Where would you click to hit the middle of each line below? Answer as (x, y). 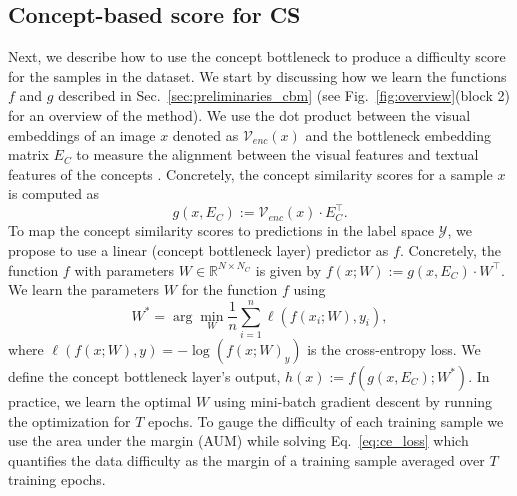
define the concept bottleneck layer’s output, (144, 375)
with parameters (124, 269)
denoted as (205, 134)
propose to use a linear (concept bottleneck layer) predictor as (198, 250)
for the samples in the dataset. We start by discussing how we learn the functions (257, 75)
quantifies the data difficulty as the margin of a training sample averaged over (246, 459)
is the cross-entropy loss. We (394, 348)
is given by (288, 269)
